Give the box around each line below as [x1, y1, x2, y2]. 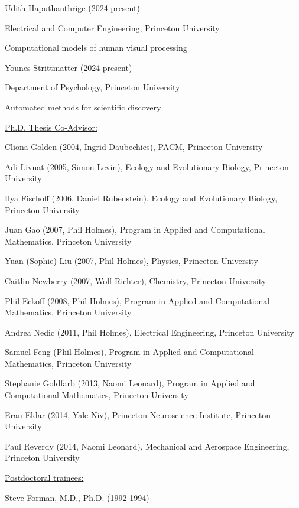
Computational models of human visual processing [5, 41, 187, 54]
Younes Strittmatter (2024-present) [5, 61, 132, 73]
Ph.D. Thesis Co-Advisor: [5, 121, 97, 133]
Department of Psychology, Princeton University [5, 81, 180, 93]
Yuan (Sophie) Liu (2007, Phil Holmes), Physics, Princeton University [5, 255, 258, 267]
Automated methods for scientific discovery [5, 100, 161, 113]
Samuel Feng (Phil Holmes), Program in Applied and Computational [5, 346, 254, 358]
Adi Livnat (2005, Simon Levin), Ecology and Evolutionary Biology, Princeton [5, 160, 289, 172]
